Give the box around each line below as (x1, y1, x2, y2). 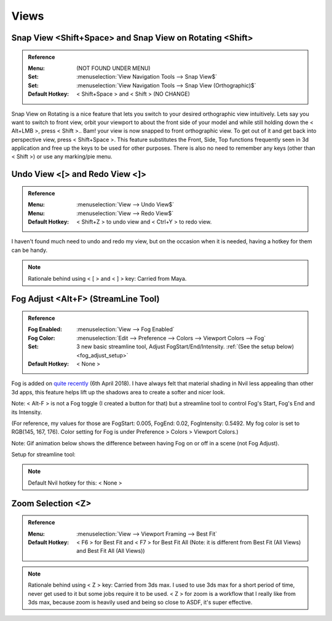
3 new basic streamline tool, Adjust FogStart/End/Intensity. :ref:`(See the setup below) (76, 343, 294, 350)
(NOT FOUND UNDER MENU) (76, 64, 151, 72)
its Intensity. (11, 408, 42, 416)
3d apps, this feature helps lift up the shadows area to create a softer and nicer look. (11, 388, 226, 396)
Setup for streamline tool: (11, 451, 76, 458)
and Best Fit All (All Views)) (76, 547, 145, 555)
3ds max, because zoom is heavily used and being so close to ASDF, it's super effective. (28, 599, 253, 606)
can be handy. (11, 246, 48, 254)
